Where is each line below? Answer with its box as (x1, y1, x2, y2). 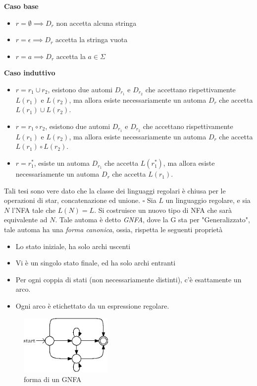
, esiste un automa (34, 158, 90, 168)
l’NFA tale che (11, 204, 55, 215)
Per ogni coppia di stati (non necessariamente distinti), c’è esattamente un (15, 274, 242, 284)
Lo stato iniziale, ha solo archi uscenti (15, 241, 131, 251)
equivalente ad (4, 214, 48, 225)
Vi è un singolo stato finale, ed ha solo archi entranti (15, 257, 176, 268)
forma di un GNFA (24, 374, 82, 384)
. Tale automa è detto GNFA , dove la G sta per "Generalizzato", (55, 214, 250, 225)
